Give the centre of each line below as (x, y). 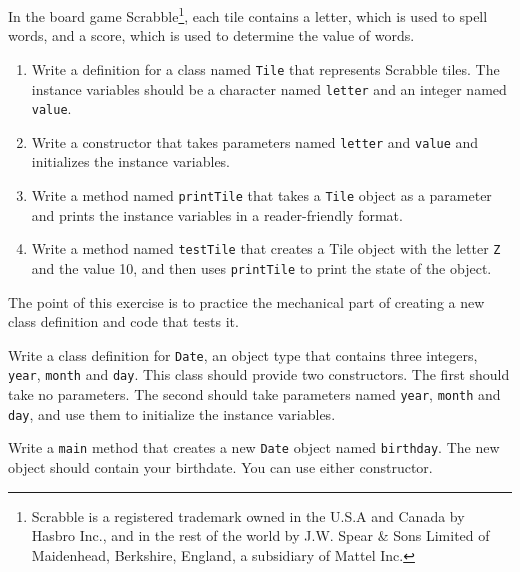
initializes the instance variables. (131, 161)
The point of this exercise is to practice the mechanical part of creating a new (246, 301)
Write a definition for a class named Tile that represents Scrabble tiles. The (265, 68)
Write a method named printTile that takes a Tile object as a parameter (261, 195)
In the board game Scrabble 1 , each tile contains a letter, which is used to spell (248, 14)
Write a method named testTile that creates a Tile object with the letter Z (266, 248)
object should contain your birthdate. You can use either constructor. (220, 467)
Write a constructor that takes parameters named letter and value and (255, 141)
